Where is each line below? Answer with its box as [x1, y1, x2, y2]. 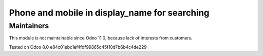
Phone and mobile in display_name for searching [9, 7, 209, 18]
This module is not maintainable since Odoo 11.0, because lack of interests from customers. [9, 35, 192, 41]
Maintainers [9, 21, 49, 30]
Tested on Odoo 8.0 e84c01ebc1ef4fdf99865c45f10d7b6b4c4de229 [9, 44, 147, 50]
